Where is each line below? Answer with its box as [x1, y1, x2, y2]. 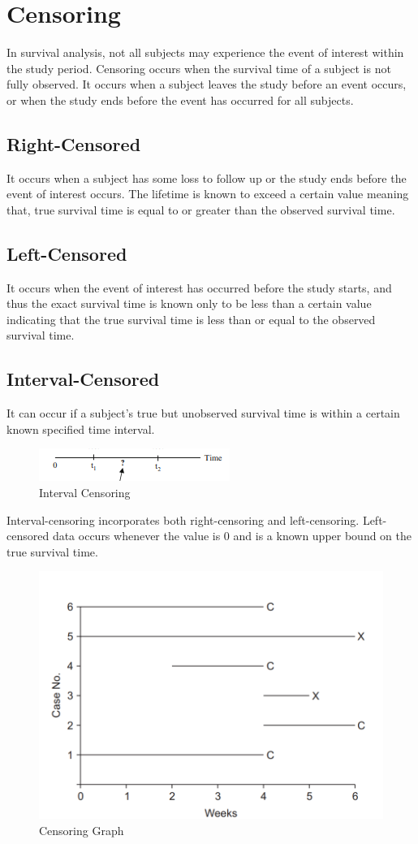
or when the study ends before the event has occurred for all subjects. [6, 91, 354, 108]
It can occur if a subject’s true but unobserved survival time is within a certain [6, 405, 400, 422]
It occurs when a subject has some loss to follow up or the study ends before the [6, 169, 407, 186]
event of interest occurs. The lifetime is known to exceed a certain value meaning [6, 185, 409, 202]
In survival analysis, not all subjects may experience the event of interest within [6, 44, 404, 61]
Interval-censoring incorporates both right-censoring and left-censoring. [6, 511, 360, 528]
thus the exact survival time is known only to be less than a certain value [6, 295, 372, 312]
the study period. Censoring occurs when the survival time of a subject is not [6, 59, 391, 76]
